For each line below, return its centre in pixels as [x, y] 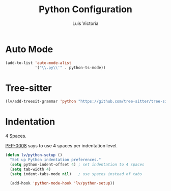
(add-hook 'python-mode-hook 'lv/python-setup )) [62, 183]
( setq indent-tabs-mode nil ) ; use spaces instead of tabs [76, 174]
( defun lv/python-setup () [34, 155]
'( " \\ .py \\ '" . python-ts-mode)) [70, 68]
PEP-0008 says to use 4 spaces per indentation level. [62, 146]
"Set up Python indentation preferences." [55, 160]
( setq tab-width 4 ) [31, 169]
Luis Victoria [85, 23]
